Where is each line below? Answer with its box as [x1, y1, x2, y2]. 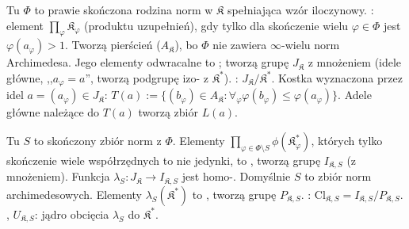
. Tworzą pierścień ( [64, 36, 161, 53]
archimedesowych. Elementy [6, 185, 143, 202]
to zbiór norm [304, 168, 372, 185]
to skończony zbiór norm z [33, 132, 162, 149]
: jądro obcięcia [34, 205, 109, 222]
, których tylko [311, 132, 383, 149]
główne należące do [6, 104, 100, 120]
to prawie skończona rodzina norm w [34, 2, 213, 17]
